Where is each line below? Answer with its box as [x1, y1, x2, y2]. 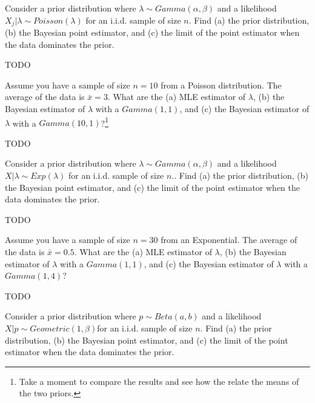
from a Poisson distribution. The [161, 78, 282, 91]
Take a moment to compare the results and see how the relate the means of [19, 375, 299, 387]
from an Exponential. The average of [161, 233, 297, 246]
